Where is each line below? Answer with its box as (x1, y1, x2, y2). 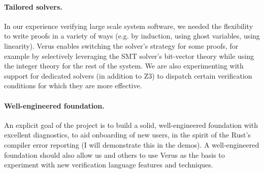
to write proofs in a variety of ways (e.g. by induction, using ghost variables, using (4, 30, 260, 41)
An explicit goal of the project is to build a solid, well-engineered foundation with (4, 119, 258, 130)
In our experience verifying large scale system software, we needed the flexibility (4, 20, 253, 31)
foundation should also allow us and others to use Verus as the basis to (4, 149, 225, 160)
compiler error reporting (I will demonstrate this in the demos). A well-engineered (4, 139, 259, 150)
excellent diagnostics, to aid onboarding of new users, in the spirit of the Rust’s (4, 129, 251, 140)
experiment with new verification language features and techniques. (4, 159, 213, 170)
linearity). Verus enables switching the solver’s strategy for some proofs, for (4, 40, 239, 51)
